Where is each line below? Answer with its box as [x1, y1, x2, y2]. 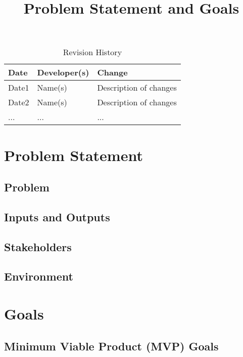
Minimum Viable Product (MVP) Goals [4, 338, 219, 353]
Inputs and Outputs [4, 209, 110, 224]
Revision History [63, 46, 122, 58]
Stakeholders [4, 239, 72, 254]
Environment [4, 268, 73, 284]
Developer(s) [37, 66, 89, 78]
